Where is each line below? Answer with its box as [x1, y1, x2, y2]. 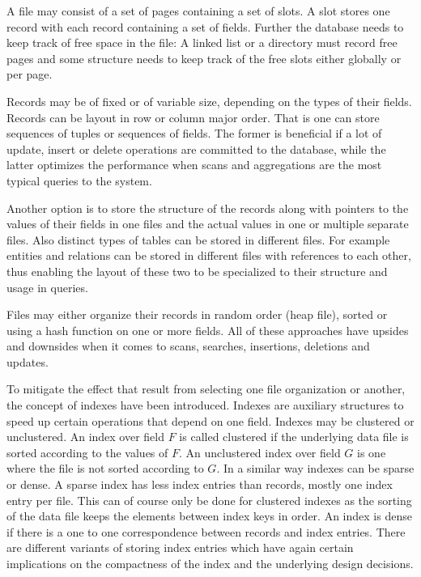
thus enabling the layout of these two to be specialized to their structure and [6, 262, 388, 279]
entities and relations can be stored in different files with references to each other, [6, 247, 411, 264]
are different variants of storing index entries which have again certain [6, 539, 354, 556]
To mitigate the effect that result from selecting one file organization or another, [6, 380, 406, 397]
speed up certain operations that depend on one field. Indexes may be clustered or [6, 412, 415, 429]
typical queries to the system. [6, 172, 152, 189]
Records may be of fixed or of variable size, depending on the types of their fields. [6, 92, 412, 109]
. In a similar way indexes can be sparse [216, 460, 415, 477]
